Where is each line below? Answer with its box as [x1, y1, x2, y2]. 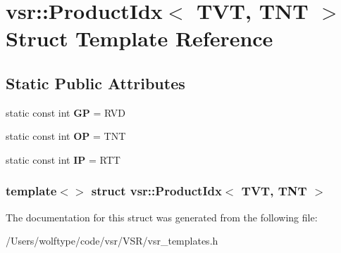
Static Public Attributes [6, 72, 185, 93]
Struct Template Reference [6, 24, 273, 53]
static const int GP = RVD [6, 105, 126, 119]
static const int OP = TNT [6, 129, 126, 143]
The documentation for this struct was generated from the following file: [6, 209, 318, 224]
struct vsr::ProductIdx [91, 182, 222, 200]
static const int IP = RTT [6, 152, 120, 167]
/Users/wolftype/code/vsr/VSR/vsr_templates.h [6, 233, 218, 248]
